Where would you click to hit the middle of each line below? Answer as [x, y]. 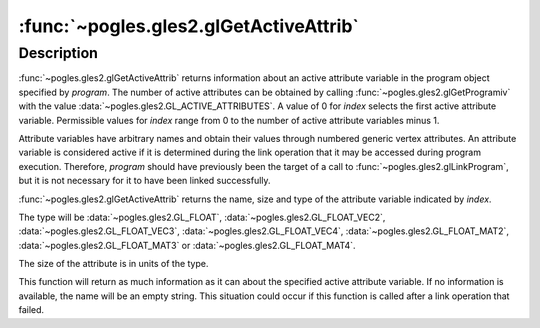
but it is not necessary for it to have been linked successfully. [144, 181]
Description [58, 53]
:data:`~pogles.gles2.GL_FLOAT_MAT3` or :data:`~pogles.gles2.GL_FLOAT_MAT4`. [187, 245]
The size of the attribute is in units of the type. [113, 264]
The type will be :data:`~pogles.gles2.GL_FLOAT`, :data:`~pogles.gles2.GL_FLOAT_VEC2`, [202, 217]
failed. [31, 310]
